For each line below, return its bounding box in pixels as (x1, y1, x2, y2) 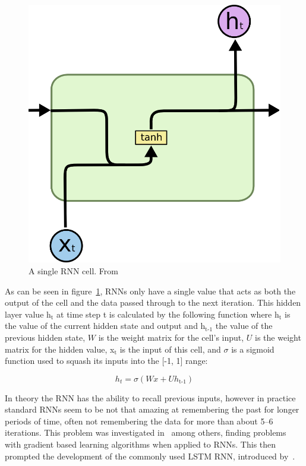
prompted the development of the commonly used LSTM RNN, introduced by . (5, 449, 295, 462)
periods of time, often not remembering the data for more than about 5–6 (5, 414, 273, 427)
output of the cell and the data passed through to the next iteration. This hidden (5, 296, 301, 309)
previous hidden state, (5, 331, 86, 343)
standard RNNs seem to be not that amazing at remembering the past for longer (5, 403, 299, 416)
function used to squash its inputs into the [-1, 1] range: (5, 354, 208, 367)
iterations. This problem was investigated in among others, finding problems (5, 426, 286, 439)
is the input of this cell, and (119, 343, 221, 355)
